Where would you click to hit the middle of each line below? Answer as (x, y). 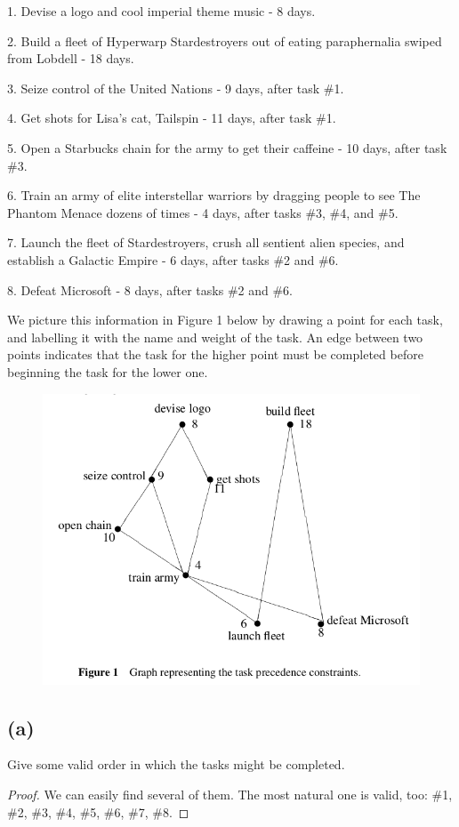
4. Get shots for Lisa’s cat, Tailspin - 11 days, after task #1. (172, 118)
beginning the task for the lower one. (108, 371)
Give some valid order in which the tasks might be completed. (176, 764)
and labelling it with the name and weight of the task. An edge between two (215, 337)
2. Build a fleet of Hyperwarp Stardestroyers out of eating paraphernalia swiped (225, 40)
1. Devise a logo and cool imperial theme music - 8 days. (161, 11)
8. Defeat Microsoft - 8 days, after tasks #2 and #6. (150, 289)
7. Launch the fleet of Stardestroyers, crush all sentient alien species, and (206, 242)
